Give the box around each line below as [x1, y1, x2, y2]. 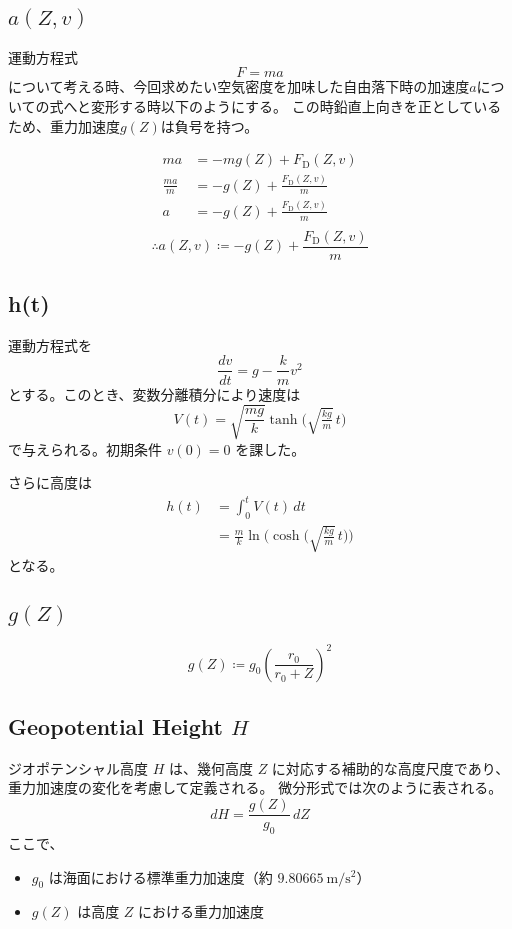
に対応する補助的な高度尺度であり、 [271, 757, 510, 778]
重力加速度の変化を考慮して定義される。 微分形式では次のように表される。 [8, 777, 503, 798]
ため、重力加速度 [8, 115, 120, 136]
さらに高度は [8, 472, 92, 493]
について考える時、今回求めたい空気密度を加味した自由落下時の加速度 [8, 76, 470, 97]
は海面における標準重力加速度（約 [48, 866, 273, 887]
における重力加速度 [138, 901, 265, 922]
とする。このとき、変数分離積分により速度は [8, 383, 301, 404]
